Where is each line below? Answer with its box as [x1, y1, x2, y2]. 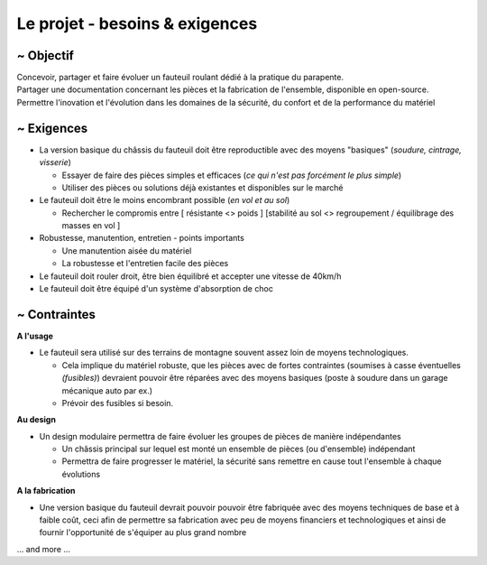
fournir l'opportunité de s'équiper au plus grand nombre [39, 527, 247, 538]
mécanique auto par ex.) [61, 384, 153, 396]
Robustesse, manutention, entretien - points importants [39, 233, 245, 244]
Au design [16, 414, 56, 425]
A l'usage [16, 330, 54, 341]
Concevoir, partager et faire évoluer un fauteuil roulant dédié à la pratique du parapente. [16, 72, 345, 83]
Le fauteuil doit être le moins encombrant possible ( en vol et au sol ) [39, 195, 290, 206]
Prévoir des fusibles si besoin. [61, 397, 174, 408]
